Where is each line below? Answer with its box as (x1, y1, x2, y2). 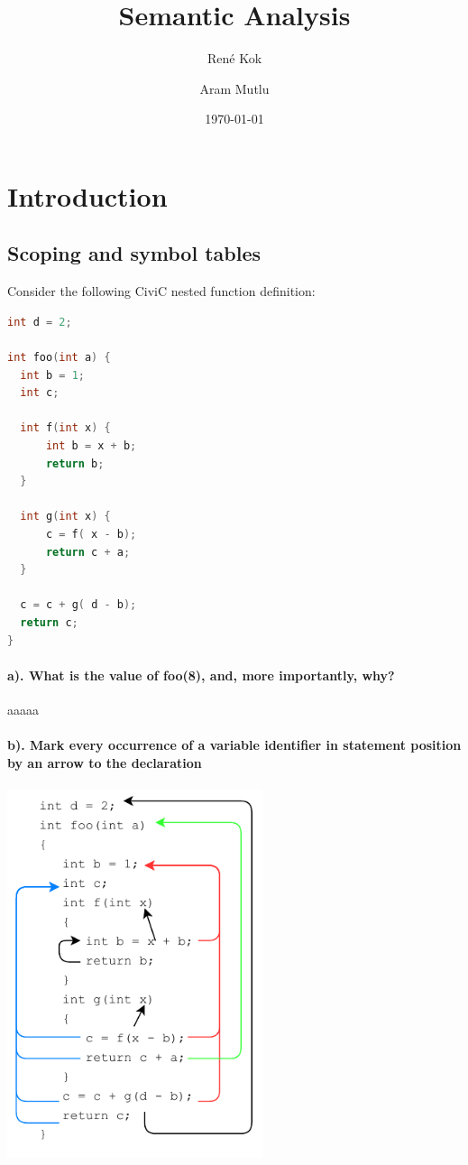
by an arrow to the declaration (7, 753, 202, 772)
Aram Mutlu (199, 79, 270, 97)
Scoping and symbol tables (7, 239, 261, 267)
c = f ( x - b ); (45, 528, 137, 541)
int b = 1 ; (20, 368, 85, 382)
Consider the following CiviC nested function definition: (7, 282, 316, 300)
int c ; (20, 386, 60, 400)
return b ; (45, 457, 105, 470)
